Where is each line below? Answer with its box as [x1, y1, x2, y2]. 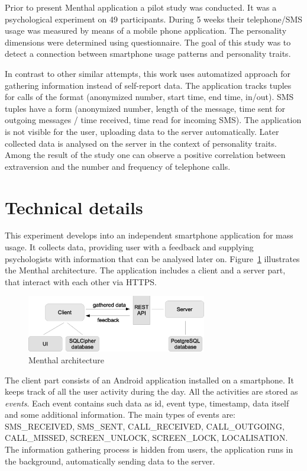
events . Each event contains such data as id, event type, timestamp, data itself [5, 396, 289, 409]
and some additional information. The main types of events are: [5, 408, 235, 421]
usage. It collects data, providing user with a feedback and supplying [5, 241, 254, 253]
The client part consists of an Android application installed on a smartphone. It [5, 373, 294, 386]
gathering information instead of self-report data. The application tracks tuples [5, 79, 292, 91]
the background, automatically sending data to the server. [5, 454, 215, 467]
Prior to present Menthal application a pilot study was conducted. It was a [5, 1, 277, 13]
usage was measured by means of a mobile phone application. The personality [5, 24, 287, 37]
